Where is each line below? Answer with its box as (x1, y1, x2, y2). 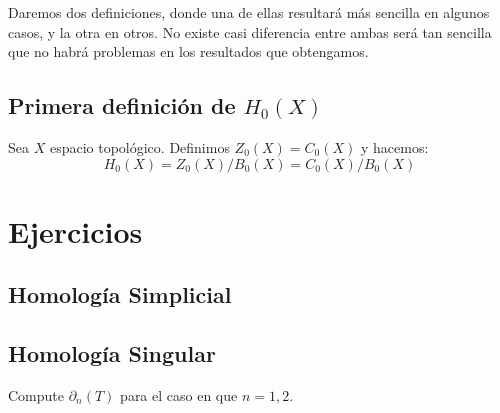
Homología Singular (8, 338, 216, 369)
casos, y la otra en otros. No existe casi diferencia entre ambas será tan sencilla (8, 21, 492, 42)
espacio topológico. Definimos (49, 136, 230, 157)
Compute (8, 384, 64, 405)
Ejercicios (8, 210, 143, 251)
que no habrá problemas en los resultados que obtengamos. (8, 41, 369, 62)
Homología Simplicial (8, 279, 232, 310)
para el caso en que (120, 384, 238, 405)
